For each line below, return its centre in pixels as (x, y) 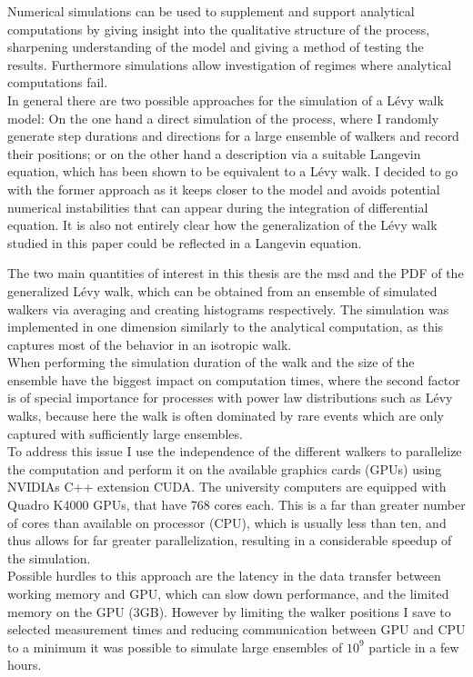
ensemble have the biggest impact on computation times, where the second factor (234, 379)
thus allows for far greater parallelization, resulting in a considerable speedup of (230, 540)
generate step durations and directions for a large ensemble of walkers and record (233, 136)
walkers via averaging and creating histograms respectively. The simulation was (228, 309)
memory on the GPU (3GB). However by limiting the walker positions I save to (229, 611)
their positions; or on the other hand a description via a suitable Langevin (214, 153)
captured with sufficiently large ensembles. (125, 433)
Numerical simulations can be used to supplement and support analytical (211, 11)
